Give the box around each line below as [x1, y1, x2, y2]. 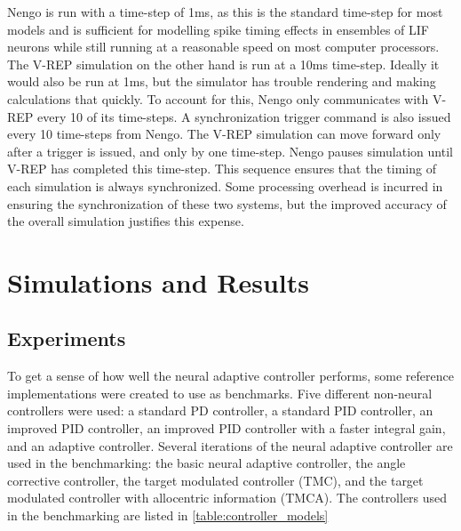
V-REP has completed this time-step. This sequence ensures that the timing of [7, 159, 436, 178]
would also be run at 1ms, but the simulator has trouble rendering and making [7, 72, 436, 91]
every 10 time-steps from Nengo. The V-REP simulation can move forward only [7, 125, 441, 143]
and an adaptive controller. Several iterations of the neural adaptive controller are [7, 436, 453, 455]
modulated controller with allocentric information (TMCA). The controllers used [7, 488, 448, 507]
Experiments [7, 325, 126, 352]
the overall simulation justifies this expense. [7, 212, 244, 230]
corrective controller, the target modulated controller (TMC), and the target [7, 471, 424, 489]
